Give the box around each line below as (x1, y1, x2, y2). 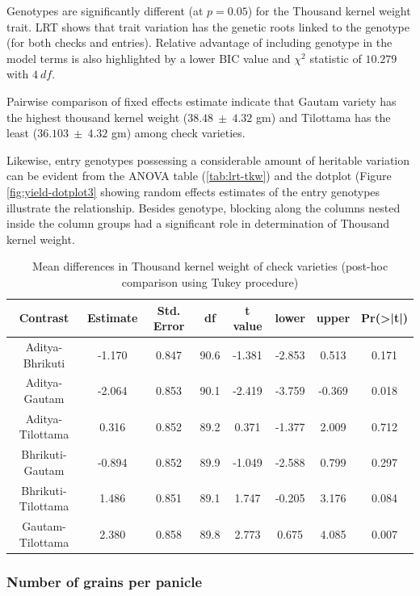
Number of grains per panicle (6, 571, 203, 591)
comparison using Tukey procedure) (121, 273, 299, 290)
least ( (6, 124, 38, 141)
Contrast (19, 309, 69, 326)
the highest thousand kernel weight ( (6, 108, 188, 125)
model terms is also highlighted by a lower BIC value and (6, 49, 291, 66)
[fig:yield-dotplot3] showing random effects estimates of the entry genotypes (6, 183, 380, 199)
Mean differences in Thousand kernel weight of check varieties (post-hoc (31, 258, 388, 275)
